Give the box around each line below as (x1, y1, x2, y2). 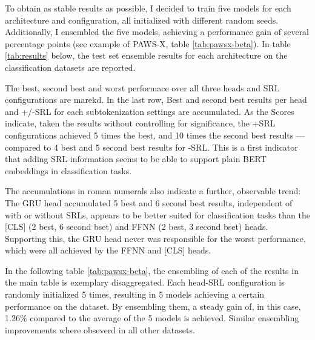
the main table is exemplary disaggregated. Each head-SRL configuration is (5, 276, 285, 289)
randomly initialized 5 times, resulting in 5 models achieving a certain (5, 288, 265, 301)
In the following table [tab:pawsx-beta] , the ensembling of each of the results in (5, 264, 299, 276)
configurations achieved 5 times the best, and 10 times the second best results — (5, 128, 305, 141)
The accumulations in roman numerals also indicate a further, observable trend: (5, 185, 301, 197)
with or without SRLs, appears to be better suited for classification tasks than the (5, 208, 310, 221)
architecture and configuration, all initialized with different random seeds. (5, 13, 279, 26)
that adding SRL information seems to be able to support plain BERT (5, 152, 267, 165)
